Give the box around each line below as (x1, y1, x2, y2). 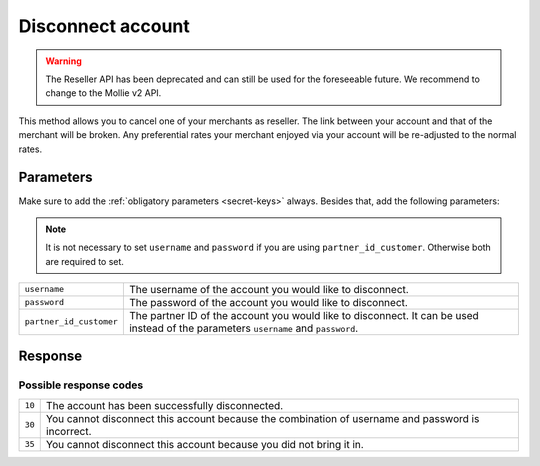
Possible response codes (18, 378, 144, 392)
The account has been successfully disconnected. (45, 398, 284, 412)
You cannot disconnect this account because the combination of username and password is (45, 411, 480, 425)
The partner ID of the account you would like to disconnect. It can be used (128, 308, 479, 322)
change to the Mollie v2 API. (45, 87, 162, 99)
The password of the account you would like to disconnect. (128, 295, 409, 309)
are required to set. (45, 255, 125, 267)
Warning (45, 55, 82, 67)
